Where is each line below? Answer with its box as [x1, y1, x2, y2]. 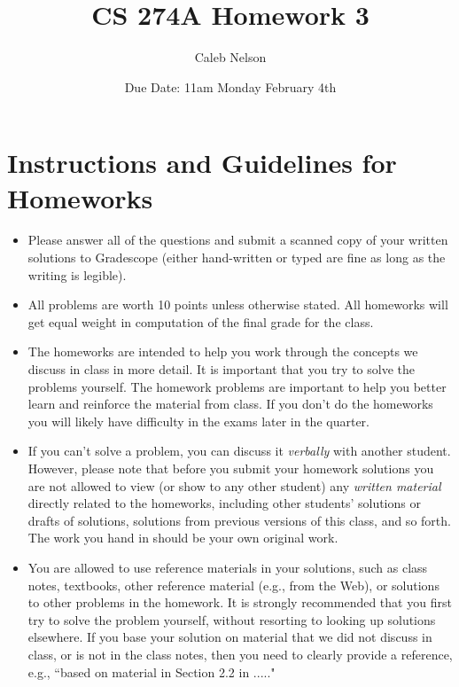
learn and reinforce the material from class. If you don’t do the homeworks [27, 394, 433, 413]
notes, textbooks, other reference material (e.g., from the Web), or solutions [27, 575, 440, 594]
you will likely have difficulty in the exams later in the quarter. [27, 411, 370, 430]
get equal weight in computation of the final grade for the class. [27, 312, 374, 331]
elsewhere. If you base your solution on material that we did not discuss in [27, 628, 432, 646]
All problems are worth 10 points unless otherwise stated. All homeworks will [27, 295, 448, 314]
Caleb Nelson [194, 48, 267, 66]
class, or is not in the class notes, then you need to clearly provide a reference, [27, 644, 453, 663]
